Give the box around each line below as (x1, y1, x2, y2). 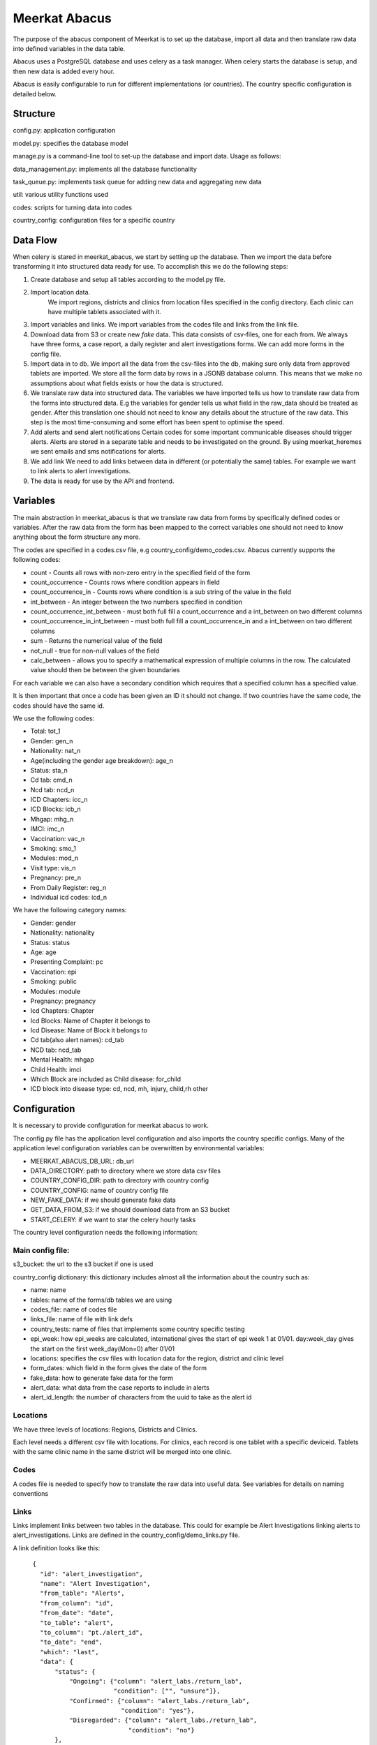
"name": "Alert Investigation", (39, 1580, 151, 1587)
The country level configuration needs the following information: (13, 1228, 198, 1237)
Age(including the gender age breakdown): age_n (30, 756, 174, 764)
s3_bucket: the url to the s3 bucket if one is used (13, 1260, 154, 1268)
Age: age (30, 948, 57, 956)
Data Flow (13, 234, 57, 246)
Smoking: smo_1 (30, 845, 77, 853)
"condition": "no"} (128, 1726, 195, 1734)
